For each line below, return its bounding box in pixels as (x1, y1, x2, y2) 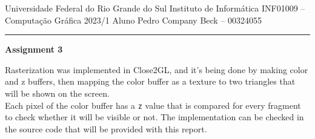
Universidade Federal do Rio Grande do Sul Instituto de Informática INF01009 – (5, 2, 305, 14)
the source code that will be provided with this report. (5, 122, 207, 135)
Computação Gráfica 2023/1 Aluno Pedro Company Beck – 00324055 (5, 13, 262, 26)
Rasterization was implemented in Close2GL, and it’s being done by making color (5, 63, 308, 76)
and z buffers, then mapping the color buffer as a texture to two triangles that (5, 75, 296, 88)
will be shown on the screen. (5, 86, 110, 99)
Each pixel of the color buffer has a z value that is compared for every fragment (5, 99, 301, 111)
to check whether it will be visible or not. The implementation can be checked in (5, 111, 304, 123)
